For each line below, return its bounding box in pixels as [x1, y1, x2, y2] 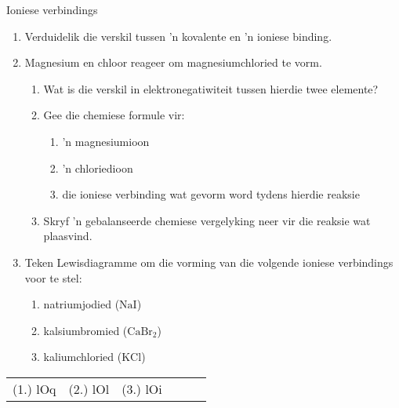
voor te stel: [24, 269, 82, 286]
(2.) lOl [68, 379, 110, 398]
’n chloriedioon [62, 159, 133, 176]
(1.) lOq [13, 379, 56, 398]
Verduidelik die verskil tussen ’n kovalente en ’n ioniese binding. [24, 27, 332, 44]
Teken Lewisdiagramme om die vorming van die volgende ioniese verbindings [24, 253, 394, 270]
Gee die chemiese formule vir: [43, 107, 185, 123]
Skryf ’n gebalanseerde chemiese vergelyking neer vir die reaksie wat [43, 212, 371, 228]
